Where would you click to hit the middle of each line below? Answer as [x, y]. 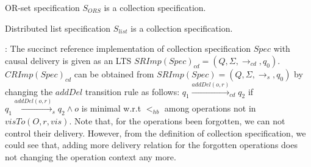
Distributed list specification [58, 28]
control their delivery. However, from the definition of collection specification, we [155, 133]
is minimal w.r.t [111, 108]
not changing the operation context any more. [91, 156]
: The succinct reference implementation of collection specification [128, 48]
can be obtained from [114, 73]
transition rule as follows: [132, 91]
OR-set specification [42, 7]
